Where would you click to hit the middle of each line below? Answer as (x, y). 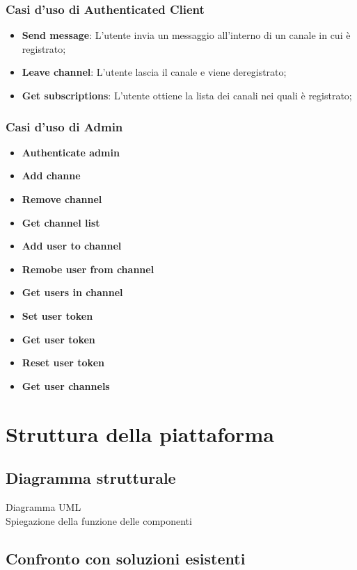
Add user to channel (72, 246)
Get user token (58, 339)
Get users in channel (72, 292)
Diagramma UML (43, 506)
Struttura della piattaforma (140, 433)
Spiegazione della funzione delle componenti (99, 520)
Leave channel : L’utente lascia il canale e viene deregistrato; (154, 72)
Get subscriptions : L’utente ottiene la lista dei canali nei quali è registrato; (187, 95)
